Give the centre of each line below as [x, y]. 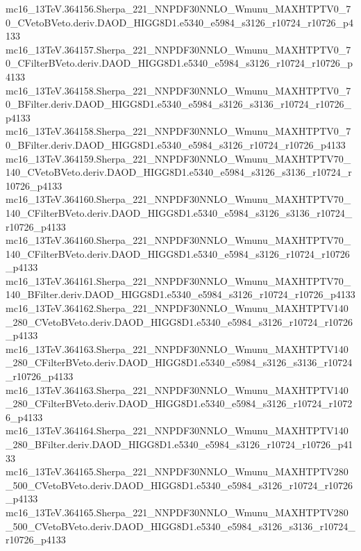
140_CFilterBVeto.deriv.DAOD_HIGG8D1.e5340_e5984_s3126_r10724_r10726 [178, 253]
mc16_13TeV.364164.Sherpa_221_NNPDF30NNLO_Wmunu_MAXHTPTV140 [177, 430]
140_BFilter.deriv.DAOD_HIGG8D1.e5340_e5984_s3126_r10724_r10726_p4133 [180, 294]
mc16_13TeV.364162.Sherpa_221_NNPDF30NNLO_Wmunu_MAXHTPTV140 [177, 308]
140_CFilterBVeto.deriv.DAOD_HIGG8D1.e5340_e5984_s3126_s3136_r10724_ [179, 212]
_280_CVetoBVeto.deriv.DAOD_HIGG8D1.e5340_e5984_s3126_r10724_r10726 [179, 321]
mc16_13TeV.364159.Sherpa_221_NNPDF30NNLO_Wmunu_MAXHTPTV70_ [178, 158]
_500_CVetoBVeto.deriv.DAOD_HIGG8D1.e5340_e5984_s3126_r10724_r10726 [179, 485]
